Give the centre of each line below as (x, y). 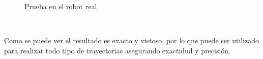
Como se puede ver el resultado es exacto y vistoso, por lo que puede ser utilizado (132, 40)
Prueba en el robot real (61, 6)
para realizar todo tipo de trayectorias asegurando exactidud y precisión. (118, 50)
